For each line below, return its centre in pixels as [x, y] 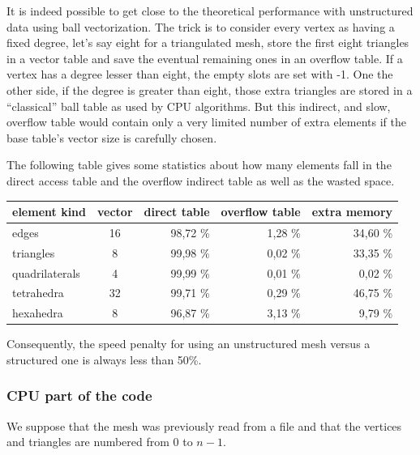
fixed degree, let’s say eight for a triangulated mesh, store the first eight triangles [208, 43]
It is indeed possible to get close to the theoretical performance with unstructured [210, 11]
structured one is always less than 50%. [104, 359]
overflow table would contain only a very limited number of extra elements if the [206, 122]
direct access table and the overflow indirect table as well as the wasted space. [201, 180]
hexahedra [38, 313]
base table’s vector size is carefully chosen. [112, 137]
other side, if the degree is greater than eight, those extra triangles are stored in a [210, 89]
